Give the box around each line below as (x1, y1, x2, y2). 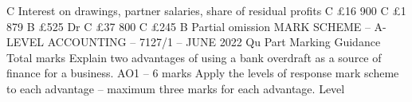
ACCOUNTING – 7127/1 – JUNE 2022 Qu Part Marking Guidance (47, 33, 381, 50)
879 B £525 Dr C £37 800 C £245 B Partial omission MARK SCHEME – (6, 18, 371, 34)
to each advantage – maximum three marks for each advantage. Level (6, 80, 345, 96)
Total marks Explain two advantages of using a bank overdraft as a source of (6, 49, 382, 65)
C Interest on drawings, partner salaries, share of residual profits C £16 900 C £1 (6, 2, 406, 18)
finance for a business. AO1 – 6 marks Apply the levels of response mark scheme (6, 65, 399, 81)
